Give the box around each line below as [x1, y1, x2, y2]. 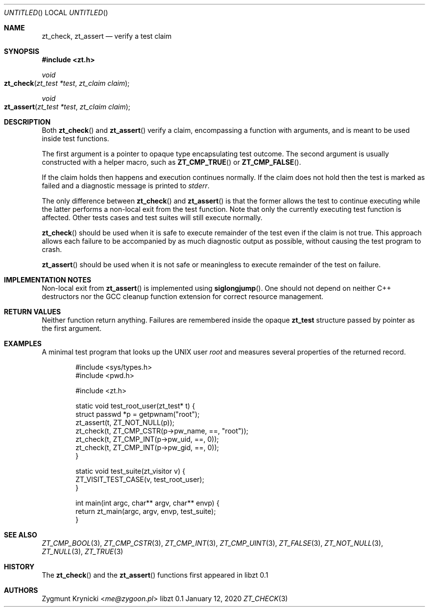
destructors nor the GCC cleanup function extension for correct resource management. [42, 292, 324, 301]
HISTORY [4, 562, 35, 571]
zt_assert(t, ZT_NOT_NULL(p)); [75, 418, 175, 427]
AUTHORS [4, 586, 38, 594]
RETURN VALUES [4, 307, 61, 316]
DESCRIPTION [4, 118, 51, 126]
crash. [42, 245, 62, 254]
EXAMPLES [4, 339, 42, 348]
